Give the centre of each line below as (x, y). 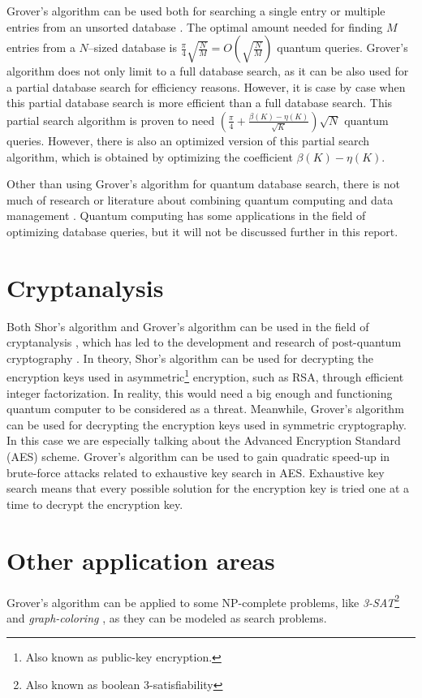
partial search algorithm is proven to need (111, 120)
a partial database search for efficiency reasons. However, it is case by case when (206, 86)
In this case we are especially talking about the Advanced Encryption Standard (204, 440)
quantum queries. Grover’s (342, 47)
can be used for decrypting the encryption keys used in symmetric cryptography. (207, 424)
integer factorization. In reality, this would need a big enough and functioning (200, 392)
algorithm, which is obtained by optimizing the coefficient (150, 156)
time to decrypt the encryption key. (95, 504)
